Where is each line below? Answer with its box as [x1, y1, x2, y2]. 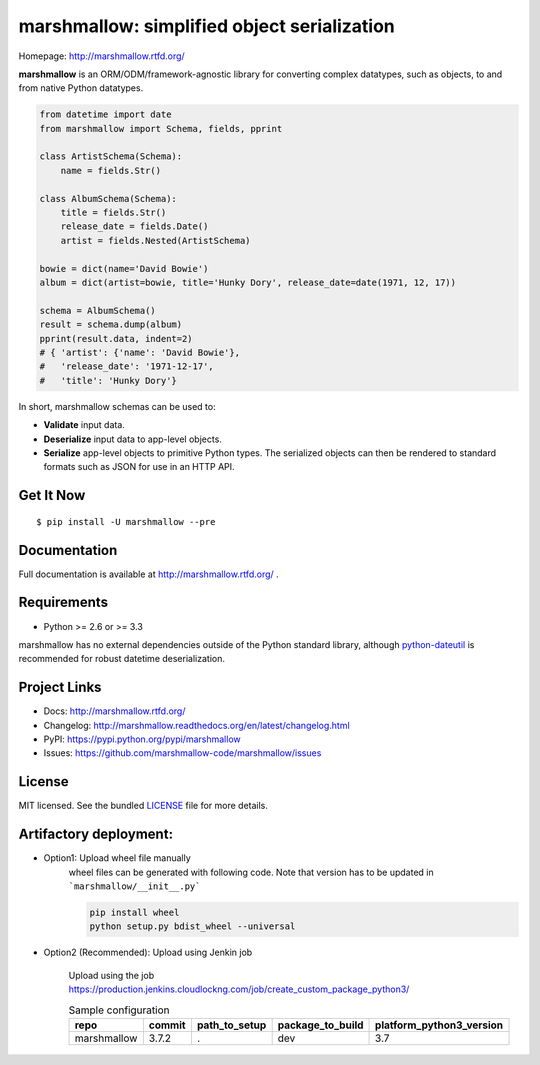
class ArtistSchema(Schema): [39, 151, 183, 162]
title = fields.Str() [60, 207, 167, 219]
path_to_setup [196, 1018, 267, 1032]
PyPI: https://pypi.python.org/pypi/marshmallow [43, 733, 241, 745]
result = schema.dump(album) [39, 319, 183, 330]
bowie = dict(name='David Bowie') [39, 263, 209, 274]
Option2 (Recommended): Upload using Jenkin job [43, 946, 253, 959]
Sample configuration [68, 1003, 170, 1017]
